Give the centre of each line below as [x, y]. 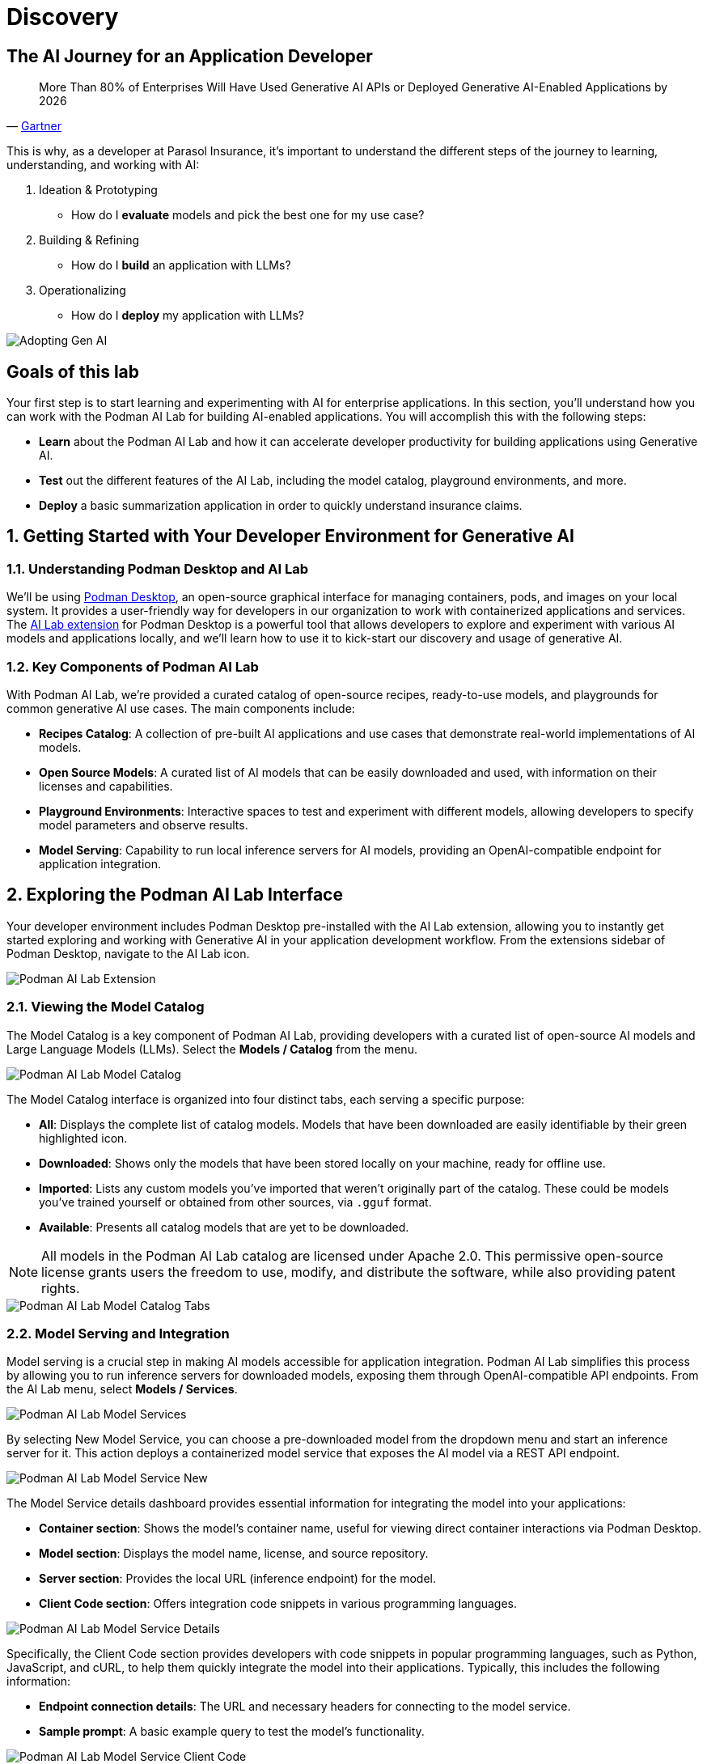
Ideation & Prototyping [98, 190]
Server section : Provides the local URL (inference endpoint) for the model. [237, 1579]
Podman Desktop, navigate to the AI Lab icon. [128, 953]
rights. [61, 1288]
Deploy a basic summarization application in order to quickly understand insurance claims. [281, 506]
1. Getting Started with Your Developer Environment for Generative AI [290, 536]
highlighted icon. [83, 1138]
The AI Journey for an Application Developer [190, 56]
